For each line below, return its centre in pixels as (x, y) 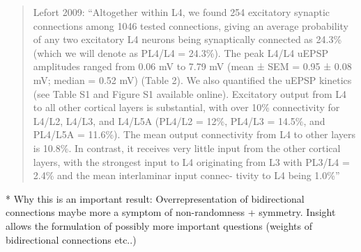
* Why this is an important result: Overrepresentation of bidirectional (155, 198)
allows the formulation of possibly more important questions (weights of (159, 225)
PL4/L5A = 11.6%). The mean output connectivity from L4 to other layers (194, 134)
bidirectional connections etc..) (71, 239)
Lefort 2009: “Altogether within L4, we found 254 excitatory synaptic (182, 12)
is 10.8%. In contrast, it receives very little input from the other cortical (187, 148)
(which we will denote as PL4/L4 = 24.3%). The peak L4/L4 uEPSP (180, 52)
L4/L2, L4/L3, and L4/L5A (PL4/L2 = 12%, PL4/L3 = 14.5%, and (179, 120)
